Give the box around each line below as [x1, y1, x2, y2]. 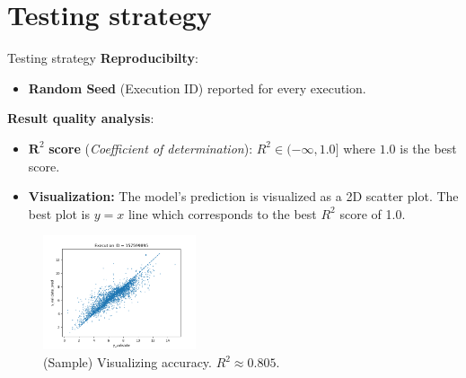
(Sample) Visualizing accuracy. [43, 353, 212, 372]
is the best [400, 138, 457, 157]
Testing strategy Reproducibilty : [7, 48, 198, 67]
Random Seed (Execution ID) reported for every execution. [28, 78, 366, 97]
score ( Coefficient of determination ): [48, 138, 253, 157]
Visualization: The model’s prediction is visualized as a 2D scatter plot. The [28, 187, 459, 206]
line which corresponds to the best [127, 204, 317, 223]
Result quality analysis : [7, 109, 154, 127]
